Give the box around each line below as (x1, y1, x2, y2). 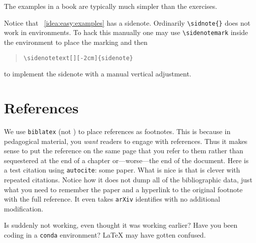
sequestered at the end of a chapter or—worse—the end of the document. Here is (4, 155, 249, 165)
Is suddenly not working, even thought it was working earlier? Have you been (4, 220, 238, 230)
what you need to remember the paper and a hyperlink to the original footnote (4, 184, 243, 194)
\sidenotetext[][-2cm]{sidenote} (23, 54, 133, 62)
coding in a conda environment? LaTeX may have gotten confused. (4, 230, 206, 240)
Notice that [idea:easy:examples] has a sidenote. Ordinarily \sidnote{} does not (4, 17, 251, 28)
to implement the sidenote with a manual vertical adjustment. (4, 69, 191, 79)
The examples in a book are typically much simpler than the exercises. (4, 1, 218, 11)
